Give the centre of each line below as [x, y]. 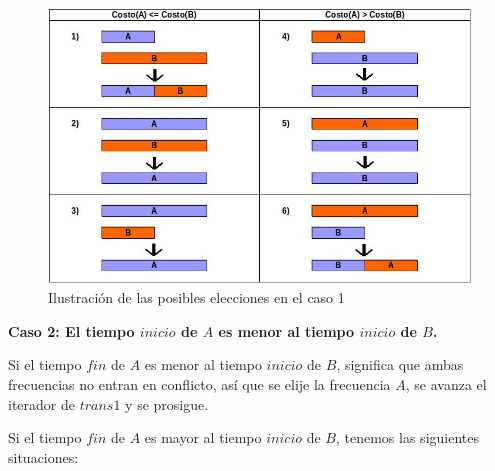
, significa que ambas [400, 364]
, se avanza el [446, 383]
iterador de [41, 403]
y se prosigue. [167, 403]
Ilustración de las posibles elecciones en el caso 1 [196, 297]
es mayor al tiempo [203, 437]
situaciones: [43, 456]
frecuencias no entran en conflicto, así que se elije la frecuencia [199, 383]
